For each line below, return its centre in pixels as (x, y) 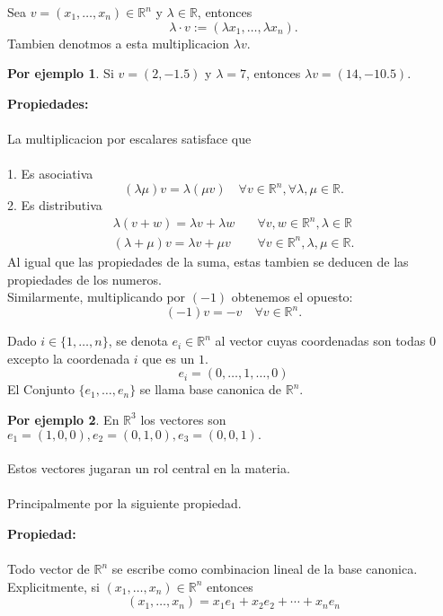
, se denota (138, 341)
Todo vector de (49, 569)
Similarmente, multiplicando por (97, 297)
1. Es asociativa (50, 174)
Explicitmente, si (53, 586)
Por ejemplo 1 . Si (61, 73)
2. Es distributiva (55, 205)
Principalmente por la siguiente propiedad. (124, 503)
